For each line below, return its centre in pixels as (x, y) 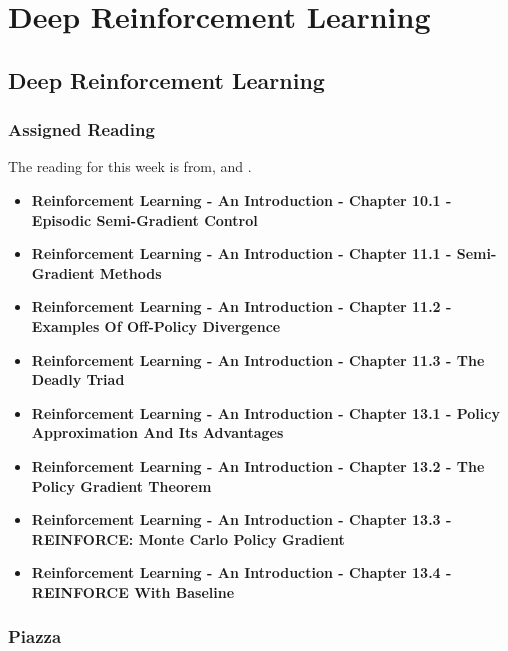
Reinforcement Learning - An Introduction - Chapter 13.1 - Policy (265, 412)
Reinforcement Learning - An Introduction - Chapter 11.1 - (241, 253)
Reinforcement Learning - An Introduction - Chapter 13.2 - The (258, 465)
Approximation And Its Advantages (157, 432)
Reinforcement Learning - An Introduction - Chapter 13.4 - (241, 572)
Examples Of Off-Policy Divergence (156, 325)
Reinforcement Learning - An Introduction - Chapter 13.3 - (241, 519)
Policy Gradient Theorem (121, 485)
